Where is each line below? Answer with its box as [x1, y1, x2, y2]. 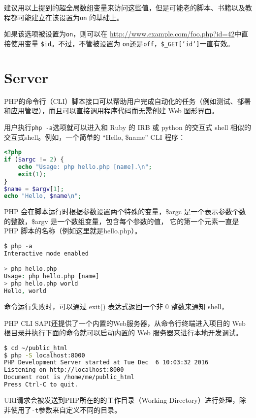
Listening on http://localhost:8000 [4, 366, 124, 374]
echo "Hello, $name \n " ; [4, 193, 82, 200]
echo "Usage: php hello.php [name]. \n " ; [18, 163, 152, 170]
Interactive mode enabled [4, 250, 89, 257]
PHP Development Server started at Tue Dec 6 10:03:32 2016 [4, 359, 209, 366]
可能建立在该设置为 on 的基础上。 [17, 12, 124, 22]
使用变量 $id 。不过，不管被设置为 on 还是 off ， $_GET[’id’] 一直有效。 [10, 38, 234, 48]
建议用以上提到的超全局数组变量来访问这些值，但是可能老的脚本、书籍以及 [4, 2, 245, 12]
